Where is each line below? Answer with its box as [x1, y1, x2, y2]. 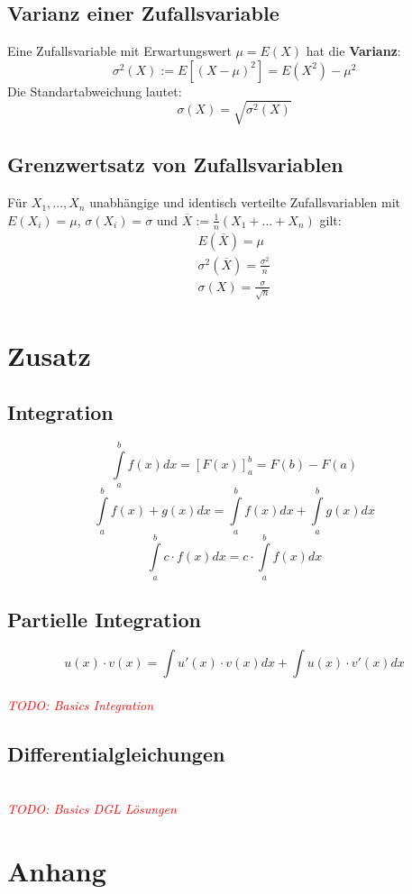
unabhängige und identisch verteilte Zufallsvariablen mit [89, 193, 401, 212]
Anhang [7, 852, 106, 889]
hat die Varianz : [306, 41, 401, 60]
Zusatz [7, 336, 91, 373]
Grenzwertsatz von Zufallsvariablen [7, 151, 343, 178]
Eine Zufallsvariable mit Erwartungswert [7, 41, 232, 60]
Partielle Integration [7, 606, 201, 634]
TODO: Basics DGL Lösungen [7, 799, 177, 817]
